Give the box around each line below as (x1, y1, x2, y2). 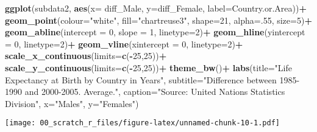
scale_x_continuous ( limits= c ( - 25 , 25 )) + (5, 49, 167, 62)
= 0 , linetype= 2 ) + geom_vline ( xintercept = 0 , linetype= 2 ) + (5, 37, 243, 50)
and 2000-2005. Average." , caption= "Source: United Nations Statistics (24, 85, 285, 98)
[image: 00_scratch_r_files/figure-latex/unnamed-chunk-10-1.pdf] (5, 119, 280, 128)
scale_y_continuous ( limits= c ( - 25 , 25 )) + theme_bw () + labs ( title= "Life (5, 61, 292, 74)
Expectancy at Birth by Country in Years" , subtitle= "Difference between (5, 73, 277, 86)
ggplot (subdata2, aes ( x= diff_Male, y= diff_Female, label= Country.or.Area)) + (5, 2, 307, 14)
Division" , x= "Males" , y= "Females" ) (5, 97, 139, 109)
